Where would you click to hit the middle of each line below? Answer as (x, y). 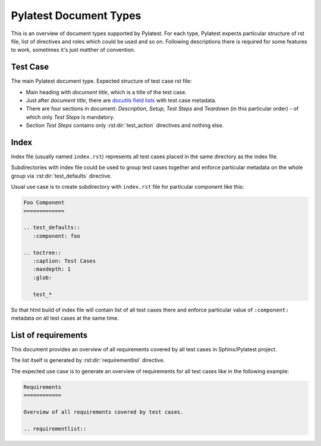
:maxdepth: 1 (52, 269)
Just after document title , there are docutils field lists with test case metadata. (121, 101)
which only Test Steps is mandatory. (70, 117)
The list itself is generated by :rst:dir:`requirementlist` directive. (88, 360)
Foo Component (44, 203)
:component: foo (56, 236)
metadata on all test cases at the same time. (65, 318)
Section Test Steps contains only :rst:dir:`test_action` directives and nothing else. (125, 126)
